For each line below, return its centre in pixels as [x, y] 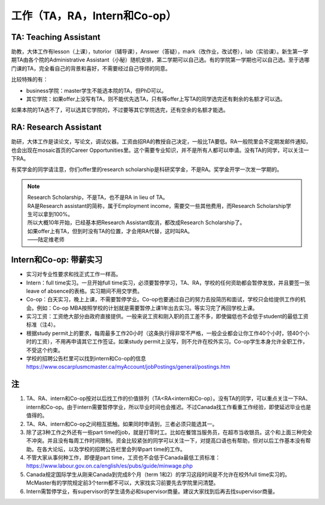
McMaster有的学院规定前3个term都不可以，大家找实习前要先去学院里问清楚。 [122, 483]
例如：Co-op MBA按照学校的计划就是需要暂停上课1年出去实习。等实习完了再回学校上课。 [147, 308]
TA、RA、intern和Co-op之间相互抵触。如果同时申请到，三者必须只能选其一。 [122, 424]
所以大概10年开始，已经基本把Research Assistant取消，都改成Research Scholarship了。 [136, 222]
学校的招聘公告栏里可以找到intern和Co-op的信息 [86, 359]
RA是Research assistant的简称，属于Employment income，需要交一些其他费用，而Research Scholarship [157, 205]
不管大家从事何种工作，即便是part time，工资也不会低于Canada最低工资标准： [123, 457]
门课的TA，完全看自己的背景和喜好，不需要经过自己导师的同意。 [91, 68]
